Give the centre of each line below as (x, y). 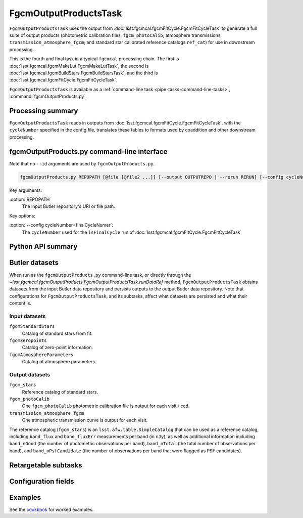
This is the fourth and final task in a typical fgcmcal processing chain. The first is (94, 59)
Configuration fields (42, 481)
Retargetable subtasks (46, 465)
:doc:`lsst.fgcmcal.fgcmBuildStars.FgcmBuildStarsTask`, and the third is (84, 73)
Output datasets (30, 374)
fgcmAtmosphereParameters (41, 355)
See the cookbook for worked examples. (52, 509)
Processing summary (44, 111)
